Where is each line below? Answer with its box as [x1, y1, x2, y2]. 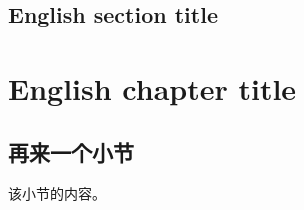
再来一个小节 [8, 136, 134, 167]
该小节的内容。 [8, 183, 106, 204]
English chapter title [8, 67, 297, 108]
